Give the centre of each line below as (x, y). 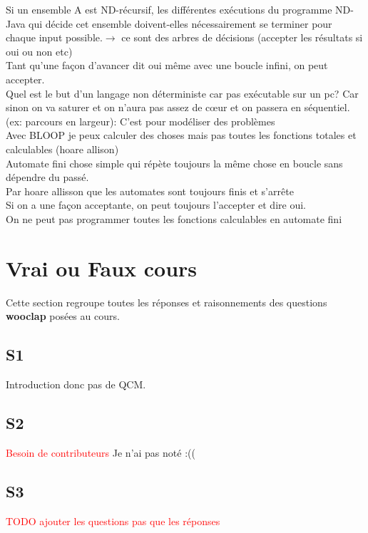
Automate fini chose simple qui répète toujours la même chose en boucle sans (174, 163)
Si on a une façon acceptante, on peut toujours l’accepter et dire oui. (156, 205)
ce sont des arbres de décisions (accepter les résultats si (242, 37)
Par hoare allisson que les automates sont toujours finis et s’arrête (150, 191)
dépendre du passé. (47, 177)
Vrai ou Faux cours (102, 268)
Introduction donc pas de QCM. (76, 384)
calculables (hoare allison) (62, 149)
